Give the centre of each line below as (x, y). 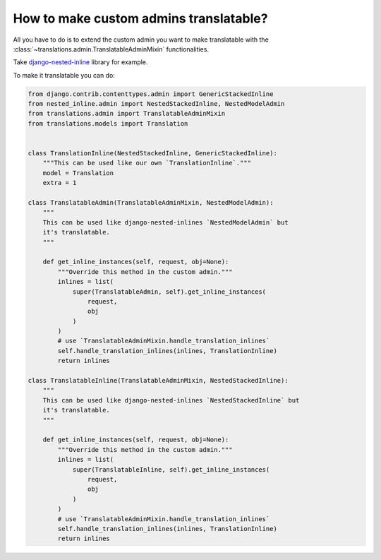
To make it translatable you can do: (64, 75)
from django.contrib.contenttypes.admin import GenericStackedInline (151, 94)
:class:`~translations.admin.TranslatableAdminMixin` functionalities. (111, 49)
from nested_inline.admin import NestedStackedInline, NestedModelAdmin (156, 104)
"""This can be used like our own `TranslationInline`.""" (147, 163)
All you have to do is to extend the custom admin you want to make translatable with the (141, 40)
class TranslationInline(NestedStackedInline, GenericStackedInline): (153, 153)
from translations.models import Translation (108, 123)
